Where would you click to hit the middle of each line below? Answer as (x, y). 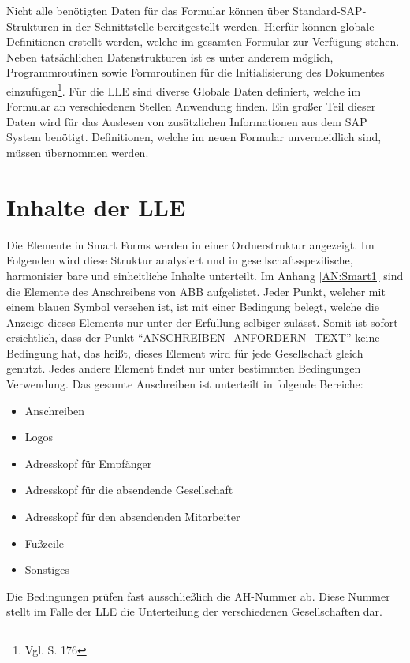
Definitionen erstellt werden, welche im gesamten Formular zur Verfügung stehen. (203, 41)
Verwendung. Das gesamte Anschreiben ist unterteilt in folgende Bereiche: (185, 384)
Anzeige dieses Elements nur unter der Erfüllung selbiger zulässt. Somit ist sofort (202, 322)
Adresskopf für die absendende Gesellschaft (129, 490)
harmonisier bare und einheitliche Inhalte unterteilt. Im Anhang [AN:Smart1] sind (205, 275)
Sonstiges (47, 569)
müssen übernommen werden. (78, 152)
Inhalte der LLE (96, 206)
